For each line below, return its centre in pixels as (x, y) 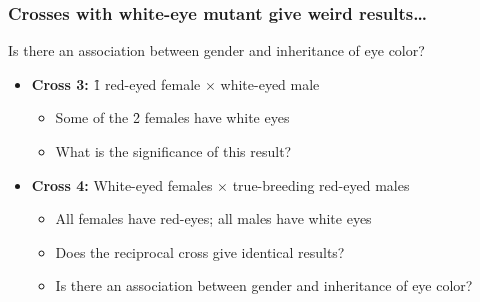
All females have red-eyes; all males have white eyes (213, 218)
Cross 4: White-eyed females (122, 184)
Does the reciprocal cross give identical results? (200, 251)
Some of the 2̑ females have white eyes (172, 117)
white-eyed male (270, 83)
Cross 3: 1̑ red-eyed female (116, 83)
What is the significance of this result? (173, 151)
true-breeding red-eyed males (321, 184)
